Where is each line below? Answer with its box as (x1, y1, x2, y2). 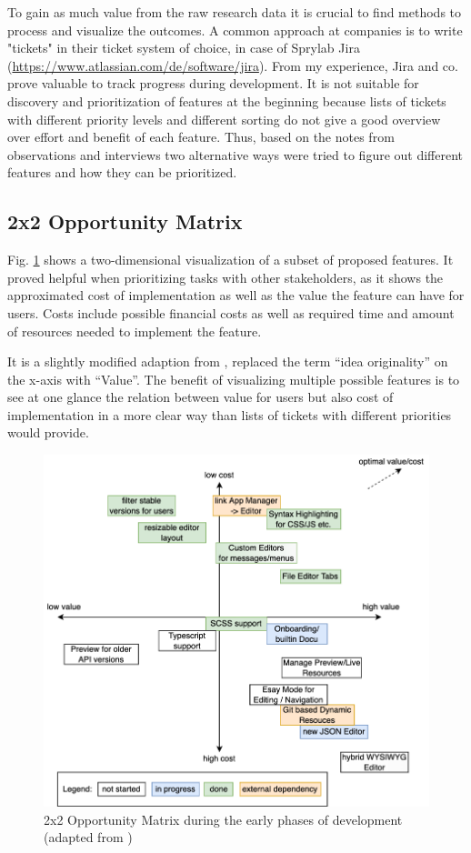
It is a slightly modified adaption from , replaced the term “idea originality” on (7, 352, 448, 371)
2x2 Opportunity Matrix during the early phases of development (44, 809, 403, 828)
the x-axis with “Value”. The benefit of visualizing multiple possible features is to (7, 369, 460, 388)
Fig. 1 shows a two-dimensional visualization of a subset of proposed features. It (7, 250, 454, 269)
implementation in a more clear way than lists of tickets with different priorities (7, 405, 452, 424)
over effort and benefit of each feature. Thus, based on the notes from (7, 127, 395, 146)
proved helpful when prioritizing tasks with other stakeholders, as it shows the (7, 267, 444, 286)
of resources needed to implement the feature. (7, 321, 262, 340)
